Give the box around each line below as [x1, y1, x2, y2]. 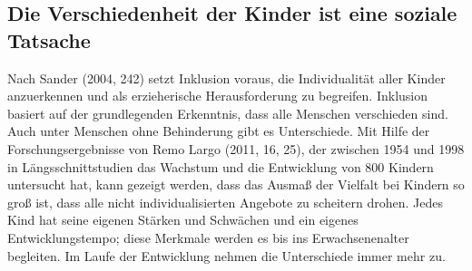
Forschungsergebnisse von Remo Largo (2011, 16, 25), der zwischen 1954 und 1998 [7, 139, 465, 158]
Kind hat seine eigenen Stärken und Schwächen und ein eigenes [7, 210, 359, 229]
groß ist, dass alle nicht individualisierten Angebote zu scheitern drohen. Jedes [7, 192, 443, 211]
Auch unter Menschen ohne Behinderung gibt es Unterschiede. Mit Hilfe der [7, 121, 430, 140]
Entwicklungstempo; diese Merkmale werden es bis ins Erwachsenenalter [7, 227, 409, 247]
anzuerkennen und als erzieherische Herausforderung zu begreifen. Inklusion [7, 86, 428, 105]
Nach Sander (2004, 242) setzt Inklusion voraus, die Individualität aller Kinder [7, 68, 446, 87]
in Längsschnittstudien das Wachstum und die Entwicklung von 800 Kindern [7, 157, 434, 176]
